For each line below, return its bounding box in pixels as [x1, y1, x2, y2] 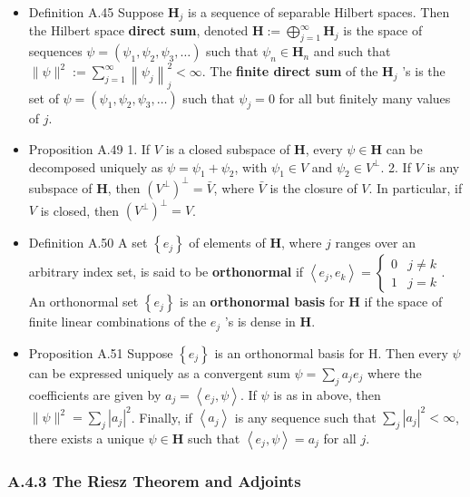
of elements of [189, 233, 266, 252]
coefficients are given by [28, 385, 162, 404]
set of [28, 88, 59, 107]
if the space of [364, 292, 443, 311]
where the [367, 363, 422, 382]
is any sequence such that [234, 407, 377, 426]
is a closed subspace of [165, 139, 290, 158]
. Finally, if [131, 407, 192, 426]
